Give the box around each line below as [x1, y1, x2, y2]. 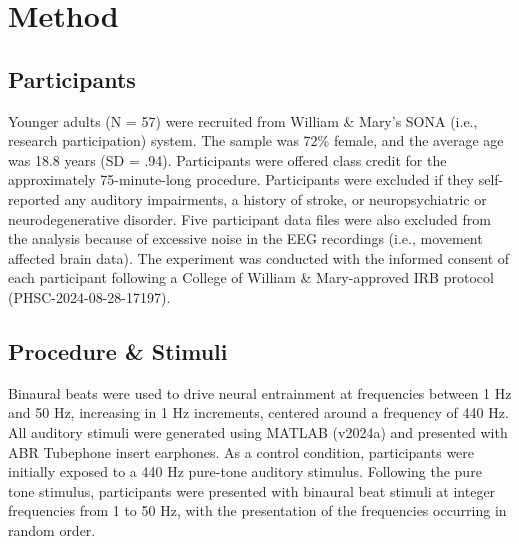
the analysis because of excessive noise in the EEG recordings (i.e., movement [8, 228, 483, 249]
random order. [8, 519, 96, 540]
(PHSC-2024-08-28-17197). [8, 286, 171, 307]
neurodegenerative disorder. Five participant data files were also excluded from [8, 208, 491, 229]
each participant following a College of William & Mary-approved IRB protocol [8, 267, 494, 288]
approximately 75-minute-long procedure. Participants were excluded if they [8, 169, 474, 190]
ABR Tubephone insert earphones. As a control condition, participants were [8, 441, 475, 462]
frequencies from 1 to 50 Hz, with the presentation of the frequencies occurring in [8, 500, 507, 521]
